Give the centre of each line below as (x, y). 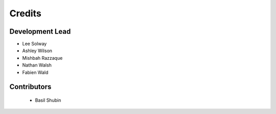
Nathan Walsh (37, 65)
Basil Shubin (48, 100)
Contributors (30, 87)
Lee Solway (34, 44)
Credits (26, 13)
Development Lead (40, 31)
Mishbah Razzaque (42, 58)
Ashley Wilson (37, 51)
